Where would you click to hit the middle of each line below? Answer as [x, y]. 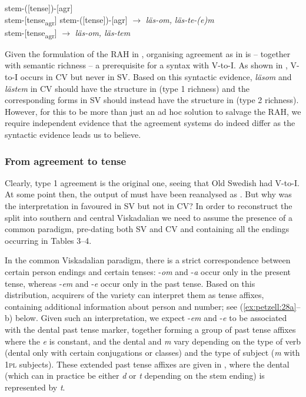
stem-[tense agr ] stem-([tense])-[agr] [66, 20]
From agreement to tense [66, 161]
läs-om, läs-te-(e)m [180, 19]
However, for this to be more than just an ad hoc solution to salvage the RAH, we [153, 111]
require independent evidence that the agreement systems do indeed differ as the [150, 123]
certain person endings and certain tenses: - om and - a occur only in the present [148, 271]
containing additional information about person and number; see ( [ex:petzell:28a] [151, 306]
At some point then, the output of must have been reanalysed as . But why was [148, 194]
